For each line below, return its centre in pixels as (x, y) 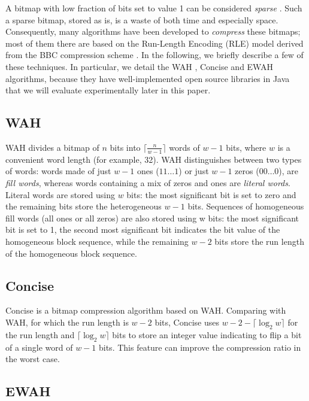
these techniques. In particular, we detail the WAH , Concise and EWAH (139, 66)
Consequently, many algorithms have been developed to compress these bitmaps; (153, 31)
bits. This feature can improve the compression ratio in (200, 347)
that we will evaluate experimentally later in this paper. (108, 90)
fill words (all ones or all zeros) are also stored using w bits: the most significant (152, 218)
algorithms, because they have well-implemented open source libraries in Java (148, 78)
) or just (194, 171)
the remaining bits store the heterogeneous (84, 206)
